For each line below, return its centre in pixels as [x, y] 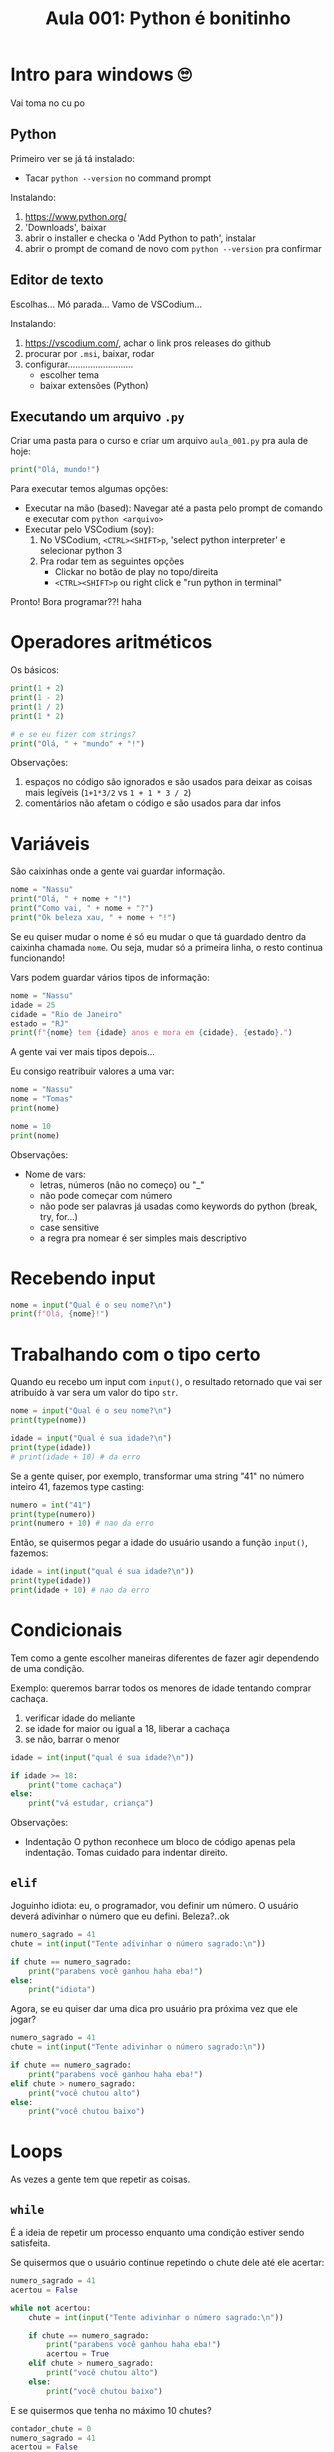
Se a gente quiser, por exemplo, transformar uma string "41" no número [157, 1476]
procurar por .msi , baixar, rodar [89, 353]
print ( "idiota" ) [62, 1990]
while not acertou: [51, 2308]
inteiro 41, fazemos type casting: [77, 1486]
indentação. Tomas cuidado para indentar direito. [126, 1853]
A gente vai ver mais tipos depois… [82, 1052]
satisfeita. [30, 2243]
